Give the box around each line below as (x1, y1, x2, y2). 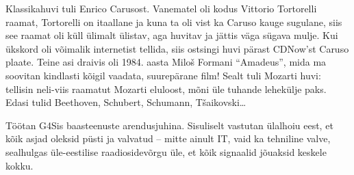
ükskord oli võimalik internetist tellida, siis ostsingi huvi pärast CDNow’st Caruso (5, 41, 349, 55)
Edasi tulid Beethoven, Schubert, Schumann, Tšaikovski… (5, 95, 246, 109)
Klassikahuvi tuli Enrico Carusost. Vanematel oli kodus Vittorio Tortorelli (5, 1, 317, 15)
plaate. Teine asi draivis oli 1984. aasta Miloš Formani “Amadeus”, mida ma (5, 55, 327, 69)
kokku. (5, 158, 34, 172)
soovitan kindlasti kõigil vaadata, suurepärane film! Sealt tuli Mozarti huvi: (5, 68, 321, 82)
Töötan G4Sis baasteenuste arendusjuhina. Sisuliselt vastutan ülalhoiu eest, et (5, 118, 333, 132)
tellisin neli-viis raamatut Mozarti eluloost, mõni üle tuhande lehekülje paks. (5, 81, 327, 96)
